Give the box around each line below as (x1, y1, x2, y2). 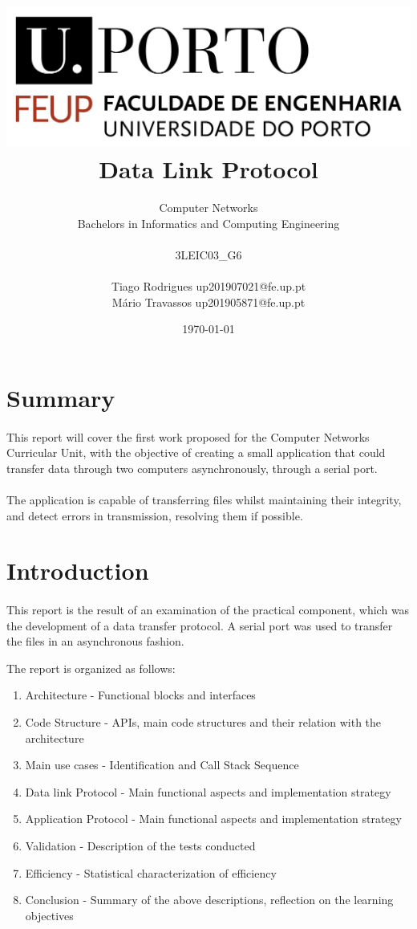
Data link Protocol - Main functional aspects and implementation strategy (25, 783, 391, 800)
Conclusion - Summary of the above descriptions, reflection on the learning (25, 891, 394, 908)
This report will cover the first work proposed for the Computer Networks (6, 428, 370, 445)
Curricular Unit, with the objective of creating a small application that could (6, 444, 386, 461)
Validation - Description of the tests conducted (25, 837, 256, 854)
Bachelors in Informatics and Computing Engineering (77, 214, 340, 231)
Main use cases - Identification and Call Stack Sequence (25, 756, 299, 773)
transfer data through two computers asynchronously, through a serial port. (6, 459, 378, 476)
